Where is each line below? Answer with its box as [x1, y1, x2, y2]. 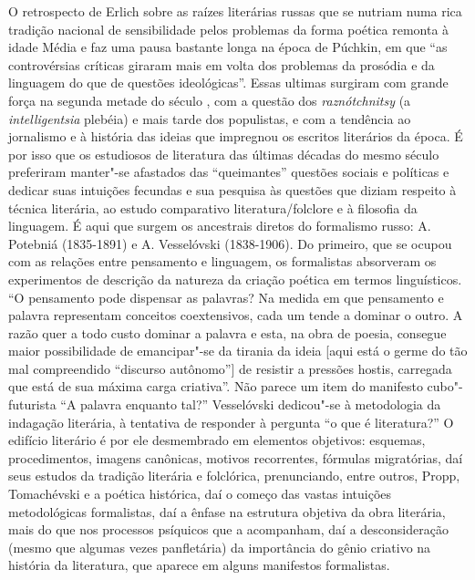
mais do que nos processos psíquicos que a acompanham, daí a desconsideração [8, 520, 449, 539]
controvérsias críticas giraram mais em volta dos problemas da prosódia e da [8, 55, 435, 74]
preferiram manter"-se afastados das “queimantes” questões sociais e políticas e [8, 162, 449, 181]
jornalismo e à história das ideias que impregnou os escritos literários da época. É [8, 127, 463, 146]
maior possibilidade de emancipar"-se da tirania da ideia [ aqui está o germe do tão [8, 341, 468, 360]
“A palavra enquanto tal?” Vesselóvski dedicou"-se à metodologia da [60, 395, 441, 414]
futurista [8, 395, 57, 414]
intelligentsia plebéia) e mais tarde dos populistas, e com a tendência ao [8, 109, 411, 128]
